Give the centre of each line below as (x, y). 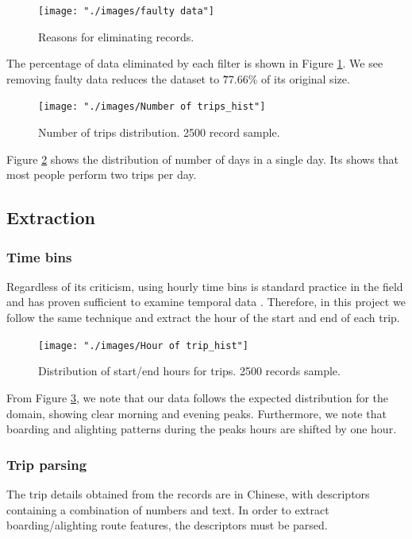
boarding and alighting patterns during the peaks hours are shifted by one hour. (202, 429)
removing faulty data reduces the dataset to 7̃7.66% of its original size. (178, 78)
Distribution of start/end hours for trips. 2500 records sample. (189, 371)
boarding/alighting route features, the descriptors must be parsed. (167, 525)
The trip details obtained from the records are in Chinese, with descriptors (188, 493)
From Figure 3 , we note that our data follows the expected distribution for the (198, 397)
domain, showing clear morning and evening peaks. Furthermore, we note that (196, 413)
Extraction (51, 217)
